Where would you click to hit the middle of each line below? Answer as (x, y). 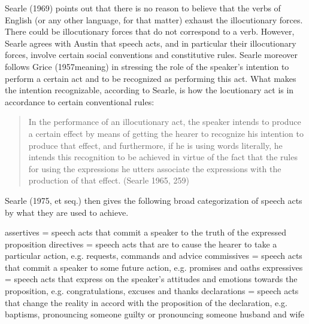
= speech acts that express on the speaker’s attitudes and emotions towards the (151, 279)
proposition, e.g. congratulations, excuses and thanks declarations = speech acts (152, 291)
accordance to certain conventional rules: (80, 101)
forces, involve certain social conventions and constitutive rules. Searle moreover (152, 55)
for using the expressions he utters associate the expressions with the (155, 168)
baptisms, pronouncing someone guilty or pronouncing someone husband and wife (154, 314)
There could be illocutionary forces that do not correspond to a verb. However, (150, 31)
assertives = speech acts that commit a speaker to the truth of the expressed (146, 232)
